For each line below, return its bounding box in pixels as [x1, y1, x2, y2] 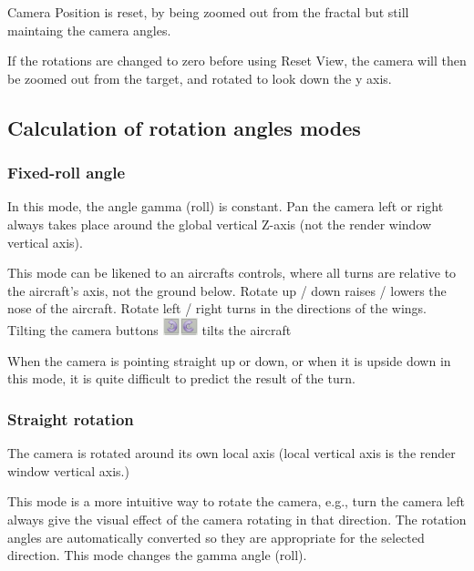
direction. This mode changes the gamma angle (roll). [7, 546, 307, 565]
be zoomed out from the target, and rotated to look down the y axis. [7, 68, 392, 87]
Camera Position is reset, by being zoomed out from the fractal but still [7, 3, 409, 21]
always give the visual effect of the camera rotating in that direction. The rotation [7, 509, 467, 528]
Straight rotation [7, 407, 134, 430]
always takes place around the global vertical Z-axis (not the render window [7, 214, 432, 233]
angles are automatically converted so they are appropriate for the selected [7, 527, 425, 546]
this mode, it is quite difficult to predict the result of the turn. [7, 369, 355, 388]
